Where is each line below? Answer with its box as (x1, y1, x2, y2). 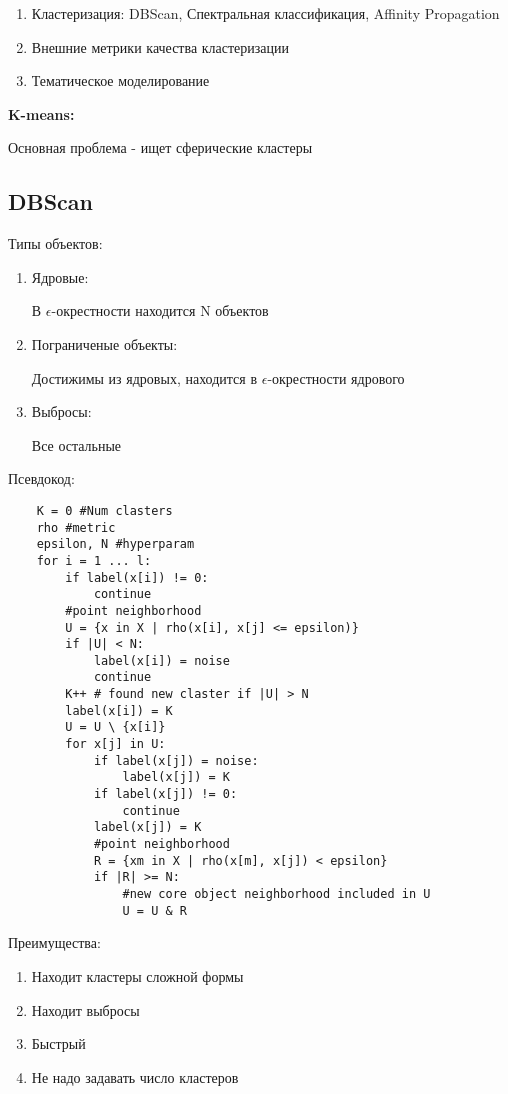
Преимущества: (8, 932, 101, 953)
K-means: (8, 103, 75, 124)
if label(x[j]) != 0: (93, 787, 238, 802)
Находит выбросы (31, 999, 140, 1020)
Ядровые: (31, 266, 89, 287)
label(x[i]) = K (65, 703, 173, 718)
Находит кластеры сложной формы (31, 965, 244, 986)
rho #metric (36, 520, 116, 535)
